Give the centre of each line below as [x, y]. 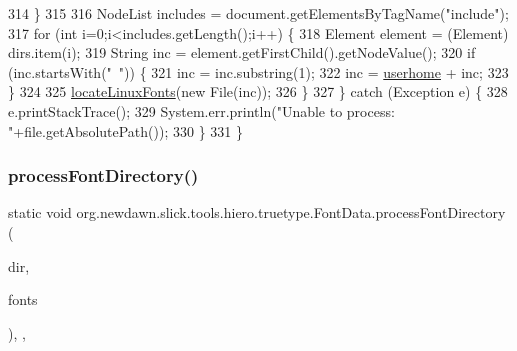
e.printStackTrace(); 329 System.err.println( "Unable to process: [201, 110]
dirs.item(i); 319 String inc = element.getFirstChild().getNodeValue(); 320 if [242, 52]
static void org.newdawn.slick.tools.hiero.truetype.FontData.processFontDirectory [257, 212]
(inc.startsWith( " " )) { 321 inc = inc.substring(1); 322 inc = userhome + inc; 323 [258, 71]
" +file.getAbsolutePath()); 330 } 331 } [125, 130]
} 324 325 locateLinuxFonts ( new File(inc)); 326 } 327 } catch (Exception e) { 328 [258, 91]
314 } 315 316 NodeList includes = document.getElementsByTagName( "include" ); [258, 13]
